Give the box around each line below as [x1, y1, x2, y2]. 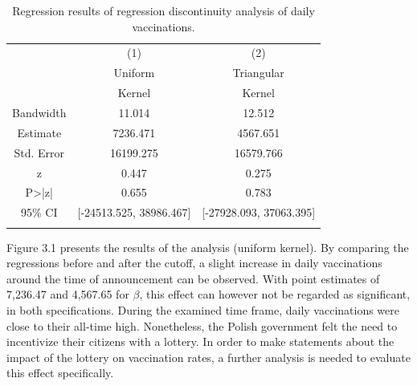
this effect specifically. [6, 364, 114, 381]
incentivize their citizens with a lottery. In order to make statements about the [6, 333, 395, 350]
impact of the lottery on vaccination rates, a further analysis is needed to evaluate [6, 348, 411, 365]
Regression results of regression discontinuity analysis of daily [12, 2, 315, 18]
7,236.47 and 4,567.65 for [6, 286, 129, 303]
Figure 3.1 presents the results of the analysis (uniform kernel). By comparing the [6, 238, 409, 255]
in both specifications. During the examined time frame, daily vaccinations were [6, 301, 399, 318]
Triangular [232, 64, 284, 81]
